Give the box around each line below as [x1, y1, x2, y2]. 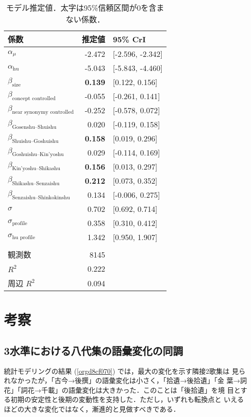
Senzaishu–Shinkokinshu [12, 194, 70, 200]
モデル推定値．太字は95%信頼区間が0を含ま [6, 2, 165, 13]
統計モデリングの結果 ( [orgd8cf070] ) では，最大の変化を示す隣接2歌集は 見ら [4, 365, 246, 376]
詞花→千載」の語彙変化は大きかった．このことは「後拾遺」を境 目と [20, 384, 241, 395]
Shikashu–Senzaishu [12, 180, 60, 186]
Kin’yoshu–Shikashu [12, 166, 61, 172]
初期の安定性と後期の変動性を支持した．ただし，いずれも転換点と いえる [10, 394, 244, 404]
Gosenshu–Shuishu [12, 124, 57, 130]
